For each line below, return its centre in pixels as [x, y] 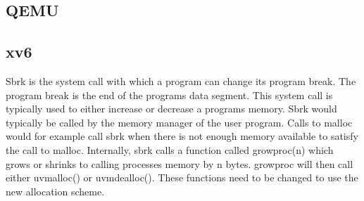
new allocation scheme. [55, 191]
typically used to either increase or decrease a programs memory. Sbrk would [171, 109]
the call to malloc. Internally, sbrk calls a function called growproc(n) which [170, 149]
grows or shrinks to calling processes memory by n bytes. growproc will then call [180, 163]
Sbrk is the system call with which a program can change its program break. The [181, 80]
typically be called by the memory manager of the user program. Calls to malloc [179, 122]
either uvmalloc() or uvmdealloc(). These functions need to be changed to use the [182, 177]
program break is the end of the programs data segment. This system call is [169, 95]
